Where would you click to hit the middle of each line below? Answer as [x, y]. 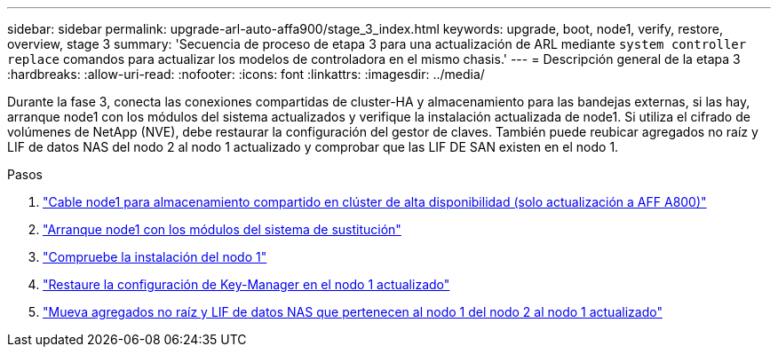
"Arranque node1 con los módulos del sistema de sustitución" [222, 229]
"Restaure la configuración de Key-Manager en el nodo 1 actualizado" [246, 284]
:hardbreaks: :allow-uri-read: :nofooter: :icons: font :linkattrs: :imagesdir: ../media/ [246, 74]
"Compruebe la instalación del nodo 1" [155, 257]
